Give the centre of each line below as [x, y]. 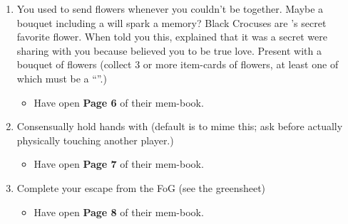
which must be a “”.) [62, 78]
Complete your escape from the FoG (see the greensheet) [141, 187]
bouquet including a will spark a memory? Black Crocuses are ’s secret [172, 22]
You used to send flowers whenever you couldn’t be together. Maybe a [170, 9]
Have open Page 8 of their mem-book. [119, 212]
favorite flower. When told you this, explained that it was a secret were [172, 37]
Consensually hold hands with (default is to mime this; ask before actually [180, 126]
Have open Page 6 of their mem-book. [119, 102]
